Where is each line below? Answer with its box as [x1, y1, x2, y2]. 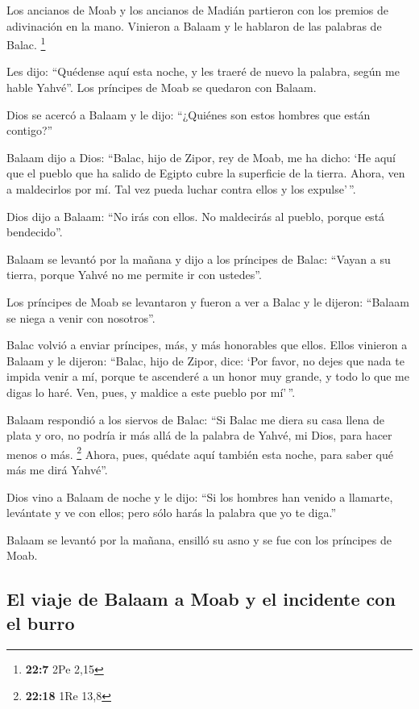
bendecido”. [6, 223, 63, 240]
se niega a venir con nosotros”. [6, 309, 156, 326]
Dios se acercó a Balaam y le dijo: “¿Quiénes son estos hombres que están [6, 106, 371, 123]
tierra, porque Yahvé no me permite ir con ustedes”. [6, 266, 262, 283]
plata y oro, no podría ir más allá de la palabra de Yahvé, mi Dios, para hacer [6, 427, 392, 444]
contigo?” [6, 122, 53, 139]
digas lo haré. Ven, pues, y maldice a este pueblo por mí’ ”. [6, 383, 296, 400]
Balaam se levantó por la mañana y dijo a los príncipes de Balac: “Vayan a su [6, 250, 391, 267]
